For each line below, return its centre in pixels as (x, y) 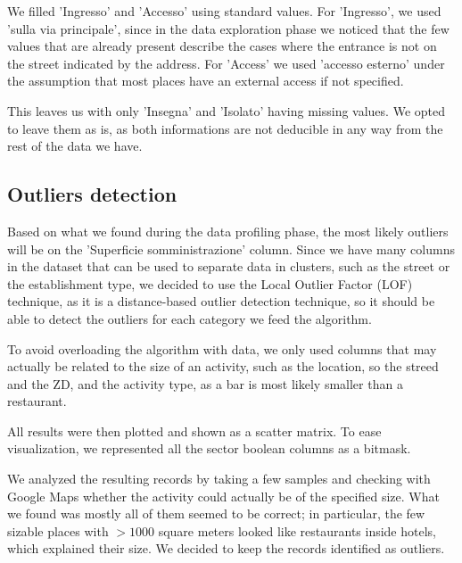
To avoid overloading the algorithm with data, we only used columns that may (222, 348)
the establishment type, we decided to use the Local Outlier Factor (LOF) (210, 283)
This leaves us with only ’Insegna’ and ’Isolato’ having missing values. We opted (226, 110)
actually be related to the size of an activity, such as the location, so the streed (223, 366)
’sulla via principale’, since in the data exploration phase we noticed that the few (228, 28)
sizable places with (58, 530)
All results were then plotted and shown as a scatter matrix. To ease (194, 431)
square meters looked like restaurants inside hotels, (297, 530)
